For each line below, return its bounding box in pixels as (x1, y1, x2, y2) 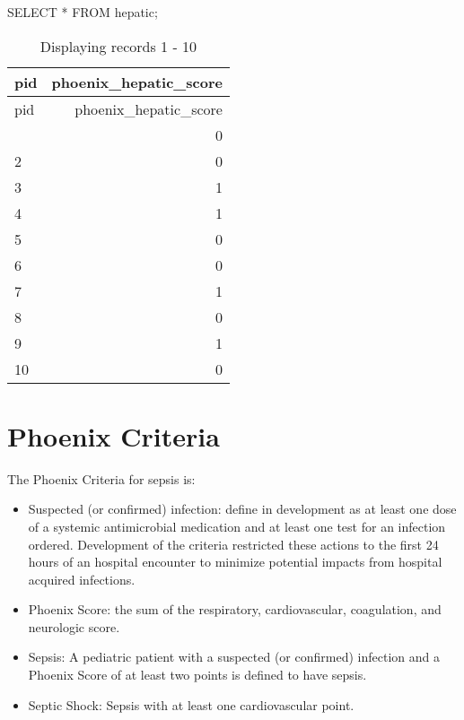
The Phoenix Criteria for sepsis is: (7, 469, 196, 488)
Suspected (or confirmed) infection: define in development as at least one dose (28, 499, 457, 518)
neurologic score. (28, 617, 120, 636)
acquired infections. (28, 569, 136, 588)
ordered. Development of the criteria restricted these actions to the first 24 (28, 534, 439, 553)
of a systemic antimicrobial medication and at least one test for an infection (28, 516, 446, 535)
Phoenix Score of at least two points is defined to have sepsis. (28, 665, 367, 684)
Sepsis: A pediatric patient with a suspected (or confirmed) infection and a (28, 647, 440, 666)
